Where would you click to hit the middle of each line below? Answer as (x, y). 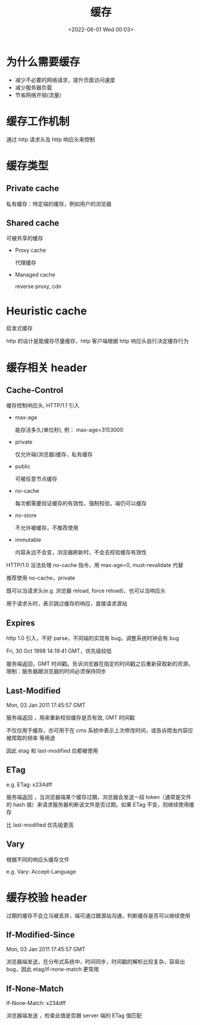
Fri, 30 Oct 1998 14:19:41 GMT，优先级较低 (59, 651)
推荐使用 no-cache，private (41, 578)
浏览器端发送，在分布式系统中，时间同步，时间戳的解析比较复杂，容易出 (95, 962)
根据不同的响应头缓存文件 (38, 859)
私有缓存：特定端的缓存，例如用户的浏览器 (59, 204)
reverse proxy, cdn (38, 286)
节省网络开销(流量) (38, 95)
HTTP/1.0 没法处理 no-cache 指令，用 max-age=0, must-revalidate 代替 (95, 565)
